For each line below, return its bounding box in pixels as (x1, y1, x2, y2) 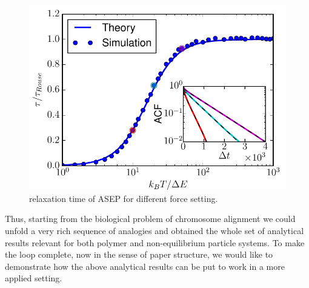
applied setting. (5, 272, 62, 284)
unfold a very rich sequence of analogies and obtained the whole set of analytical (5, 224, 304, 237)
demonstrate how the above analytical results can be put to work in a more (5, 260, 285, 272)
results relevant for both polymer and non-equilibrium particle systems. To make (5, 236, 305, 249)
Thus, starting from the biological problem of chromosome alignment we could (5, 212, 296, 225)
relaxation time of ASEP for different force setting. (29, 192, 218, 204)
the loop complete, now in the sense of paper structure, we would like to (5, 248, 273, 261)
